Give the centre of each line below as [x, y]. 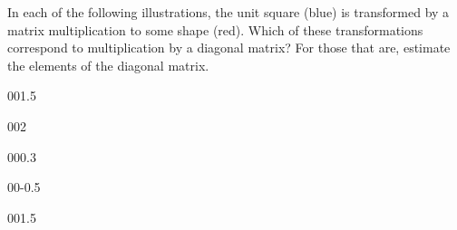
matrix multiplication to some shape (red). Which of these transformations [215, 29]
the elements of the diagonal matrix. [108, 65]
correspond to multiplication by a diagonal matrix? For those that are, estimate [229, 48]
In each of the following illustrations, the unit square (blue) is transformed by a [228, 12]
